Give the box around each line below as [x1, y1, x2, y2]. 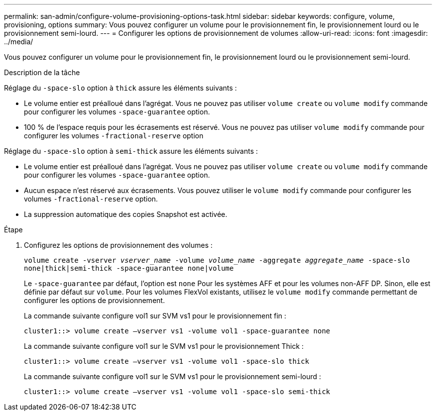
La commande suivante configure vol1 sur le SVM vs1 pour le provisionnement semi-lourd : [24, 372, 322, 381]
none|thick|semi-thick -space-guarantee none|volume [24, 264, 234, 272]
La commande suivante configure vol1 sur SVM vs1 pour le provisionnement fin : [24, 311, 287, 320]
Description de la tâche [4, 68, 80, 77]
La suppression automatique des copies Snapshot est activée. [24, 210, 227, 218]
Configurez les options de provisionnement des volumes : [24, 241, 213, 249]
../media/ [4, 37, 33, 46]
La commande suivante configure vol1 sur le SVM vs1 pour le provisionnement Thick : [24, 342, 304, 350]
